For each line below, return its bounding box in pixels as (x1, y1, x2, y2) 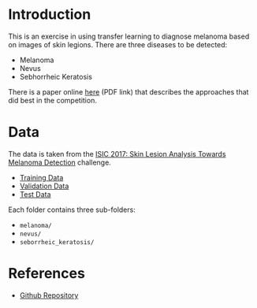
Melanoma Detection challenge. (8, 158, 112, 167)
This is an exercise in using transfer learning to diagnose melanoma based (8, 32, 250, 41)
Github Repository (19, 290, 79, 300)
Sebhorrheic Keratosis (19, 72, 93, 81)
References (8, 265, 85, 283)
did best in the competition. (8, 95, 97, 105)
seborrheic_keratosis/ (19, 238, 95, 246)
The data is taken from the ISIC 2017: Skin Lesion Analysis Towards (8, 149, 226, 158)
